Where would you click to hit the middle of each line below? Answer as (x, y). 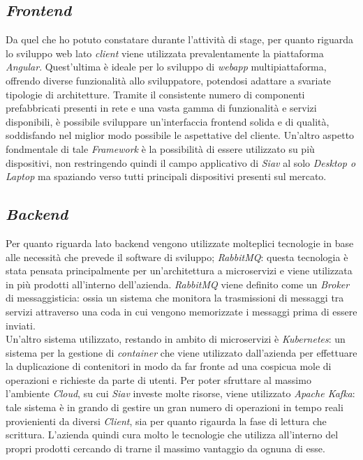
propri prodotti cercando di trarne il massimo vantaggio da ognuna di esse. (165, 448)
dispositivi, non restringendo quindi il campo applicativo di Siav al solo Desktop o (181, 162)
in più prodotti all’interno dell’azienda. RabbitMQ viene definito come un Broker (178, 284)
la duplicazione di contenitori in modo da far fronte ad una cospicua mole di (169, 366)
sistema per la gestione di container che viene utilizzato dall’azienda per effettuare (181, 352)
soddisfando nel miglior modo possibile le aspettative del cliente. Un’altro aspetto (180, 135)
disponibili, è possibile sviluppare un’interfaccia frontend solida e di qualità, (168, 121)
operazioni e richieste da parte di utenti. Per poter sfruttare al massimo (158, 379)
